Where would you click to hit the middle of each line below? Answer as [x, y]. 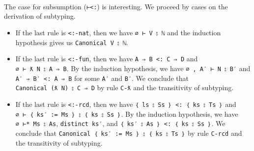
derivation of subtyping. [40, 16]
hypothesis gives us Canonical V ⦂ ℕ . [72, 42]
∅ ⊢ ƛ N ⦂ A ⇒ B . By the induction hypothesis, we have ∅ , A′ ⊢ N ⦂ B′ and [133, 68]
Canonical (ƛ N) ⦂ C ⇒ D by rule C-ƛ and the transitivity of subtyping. [125, 88]
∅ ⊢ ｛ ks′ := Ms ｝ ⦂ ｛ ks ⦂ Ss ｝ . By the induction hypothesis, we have [127, 113]
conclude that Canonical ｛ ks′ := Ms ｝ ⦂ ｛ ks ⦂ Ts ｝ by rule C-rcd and [129, 133]
